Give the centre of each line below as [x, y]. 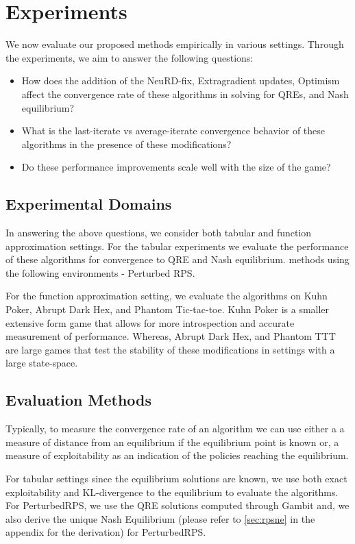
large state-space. [42, 363]
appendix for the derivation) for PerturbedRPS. [106, 532]
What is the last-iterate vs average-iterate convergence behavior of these [173, 131]
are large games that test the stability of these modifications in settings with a [170, 349]
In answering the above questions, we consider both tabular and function [159, 233]
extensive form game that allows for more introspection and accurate [150, 322]
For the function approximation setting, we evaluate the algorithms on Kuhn [167, 296]
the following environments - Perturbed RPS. [100, 272]
